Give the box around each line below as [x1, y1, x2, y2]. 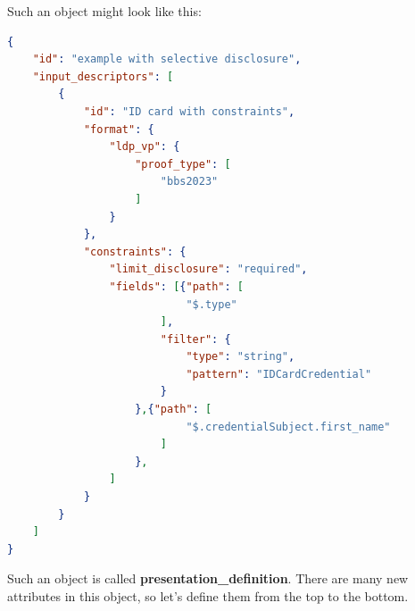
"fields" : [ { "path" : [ [109, 280, 244, 293]
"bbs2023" [160, 175, 219, 188]
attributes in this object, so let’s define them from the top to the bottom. [7, 587, 409, 605]
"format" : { [83, 122, 154, 136]
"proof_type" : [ [135, 157, 231, 171]
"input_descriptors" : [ [32, 70, 174, 83]
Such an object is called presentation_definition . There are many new [7, 569, 409, 588]
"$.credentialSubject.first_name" [186, 420, 391, 433]
